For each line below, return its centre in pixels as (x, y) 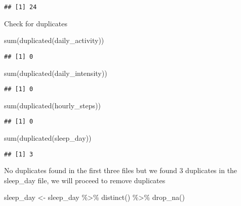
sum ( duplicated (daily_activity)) (54, 40)
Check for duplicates (36, 23)
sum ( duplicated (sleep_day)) (48, 138)
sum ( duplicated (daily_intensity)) (56, 73)
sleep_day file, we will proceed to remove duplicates (85, 180)
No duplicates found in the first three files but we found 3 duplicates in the (121, 170)
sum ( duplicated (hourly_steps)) (52, 105)
